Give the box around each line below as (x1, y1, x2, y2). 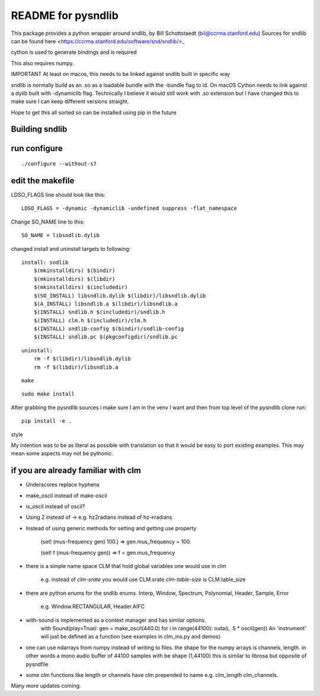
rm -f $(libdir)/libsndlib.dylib (33, 356, 132, 362)
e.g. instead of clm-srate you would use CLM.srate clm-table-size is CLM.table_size (40, 576, 246, 583)
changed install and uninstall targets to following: (11, 245, 131, 252)
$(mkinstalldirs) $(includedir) (33, 284, 128, 290)
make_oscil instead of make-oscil (25, 492, 107, 499)
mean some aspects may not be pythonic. (11, 450, 114, 457)
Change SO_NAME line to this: (11, 218, 85, 225)
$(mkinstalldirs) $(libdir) (33, 276, 116, 282)
